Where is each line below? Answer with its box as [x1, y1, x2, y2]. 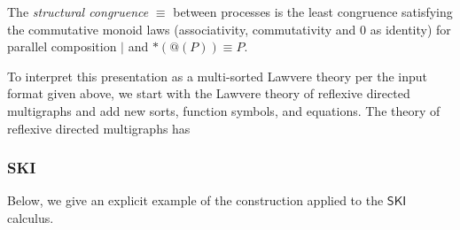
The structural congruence [7, 3, 149, 20]
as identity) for [370, 19, 451, 38]
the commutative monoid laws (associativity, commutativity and [7, 19, 356, 38]
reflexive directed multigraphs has [7, 119, 191, 137]
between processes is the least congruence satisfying [173, 3, 453, 20]
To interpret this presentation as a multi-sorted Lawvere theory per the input [7, 66, 428, 85]
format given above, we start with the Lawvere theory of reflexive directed [7, 84, 410, 103]
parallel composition [7, 37, 117, 56]
